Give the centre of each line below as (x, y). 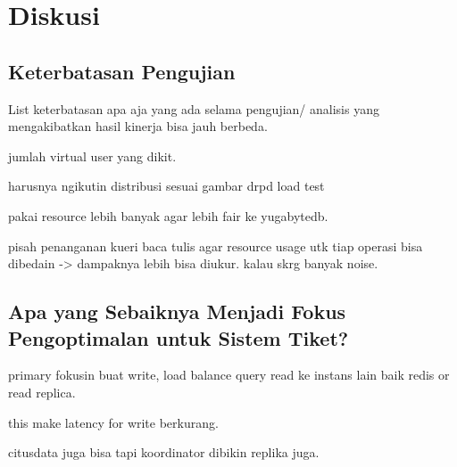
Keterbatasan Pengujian (122, 71)
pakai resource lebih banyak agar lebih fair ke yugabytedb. (168, 215)
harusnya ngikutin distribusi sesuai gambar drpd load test (166, 186)
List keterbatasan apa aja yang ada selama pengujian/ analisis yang (194, 108)
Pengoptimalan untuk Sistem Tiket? (179, 337)
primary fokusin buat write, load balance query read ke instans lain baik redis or (229, 375)
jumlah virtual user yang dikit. (92, 156)
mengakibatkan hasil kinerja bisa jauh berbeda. (138, 126)
